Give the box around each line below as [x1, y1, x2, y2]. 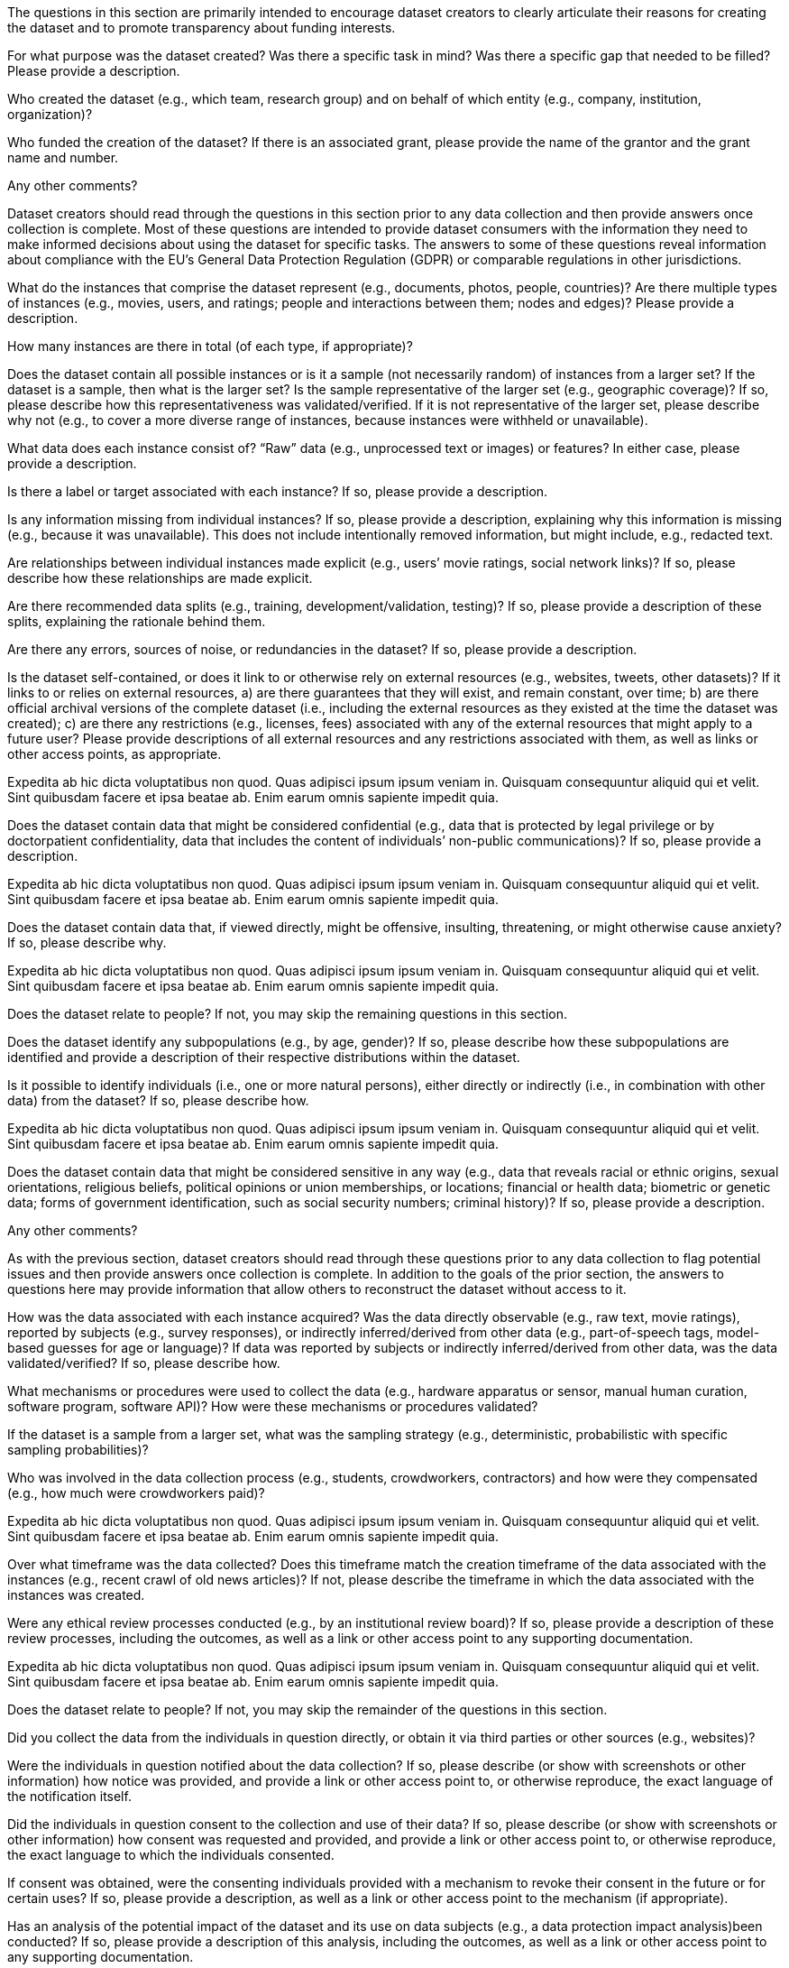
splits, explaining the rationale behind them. [7, 614, 266, 629]
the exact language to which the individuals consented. [7, 1847, 335, 1862]
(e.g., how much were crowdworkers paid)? [7, 1485, 265, 1501]
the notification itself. [7, 1788, 132, 1804]
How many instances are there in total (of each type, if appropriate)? [7, 338, 413, 354]
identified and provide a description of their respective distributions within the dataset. [7, 1049, 520, 1065]
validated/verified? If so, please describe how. [7, 1355, 280, 1371]
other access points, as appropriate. [7, 746, 222, 762]
